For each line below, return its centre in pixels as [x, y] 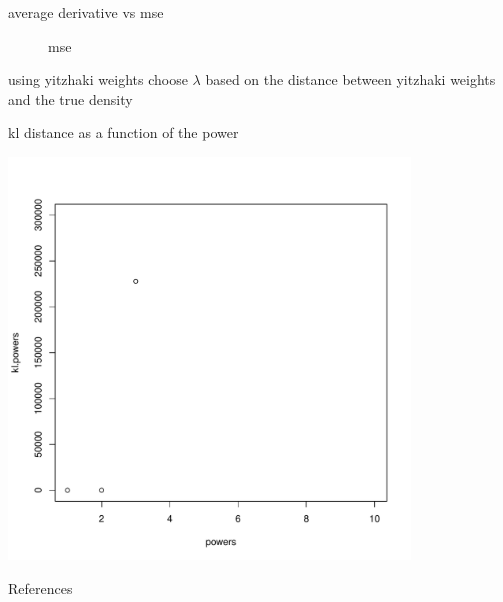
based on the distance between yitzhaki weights [350, 79]
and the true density [70, 98]
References [40, 587]
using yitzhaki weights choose [98, 79]
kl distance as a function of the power [123, 132]
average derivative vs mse [86, 12]
